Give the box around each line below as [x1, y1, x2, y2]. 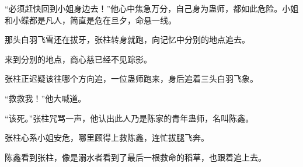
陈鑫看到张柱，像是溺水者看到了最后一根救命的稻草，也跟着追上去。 [5, 151, 266, 163]
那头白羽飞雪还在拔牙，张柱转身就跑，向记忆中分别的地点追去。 [5, 33, 250, 46]
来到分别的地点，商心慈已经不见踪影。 [5, 53, 152, 65]
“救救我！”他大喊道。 [5, 92, 86, 104]
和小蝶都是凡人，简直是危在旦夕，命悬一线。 [5, 13, 176, 26]
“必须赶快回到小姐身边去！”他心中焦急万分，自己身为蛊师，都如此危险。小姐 [5, 2, 299, 14]
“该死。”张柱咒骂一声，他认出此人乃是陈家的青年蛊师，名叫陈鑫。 [5, 112, 254, 124]
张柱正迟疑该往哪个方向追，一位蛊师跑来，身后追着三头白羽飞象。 [5, 72, 258, 85]
